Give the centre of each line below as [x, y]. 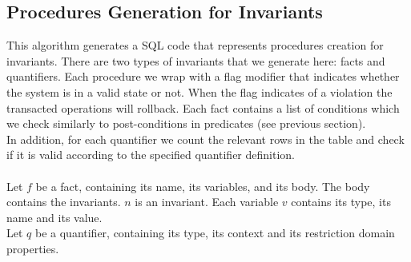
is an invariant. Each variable [207, 202]
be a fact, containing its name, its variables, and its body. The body [203, 186]
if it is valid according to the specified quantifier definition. [151, 155]
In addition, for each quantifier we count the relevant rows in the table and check [205, 139]
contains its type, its [341, 202]
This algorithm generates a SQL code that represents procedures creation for [195, 45]
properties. [33, 248]
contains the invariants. [64, 202]
